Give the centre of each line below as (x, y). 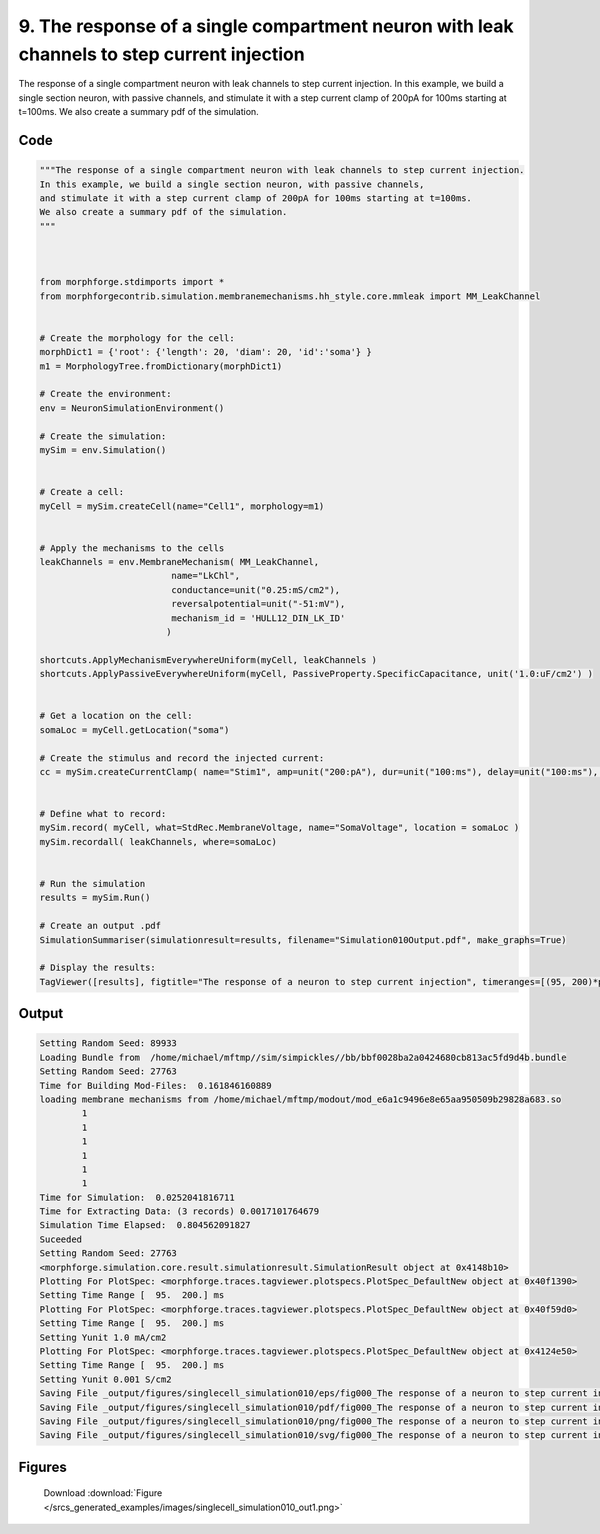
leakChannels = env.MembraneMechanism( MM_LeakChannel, (179, 562)
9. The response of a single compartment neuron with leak (266, 26)
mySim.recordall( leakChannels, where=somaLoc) (158, 841)
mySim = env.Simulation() (103, 449)
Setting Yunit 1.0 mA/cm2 (103, 1337)
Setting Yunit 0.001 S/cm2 (105, 1379)
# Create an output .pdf (100, 926)
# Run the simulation (92, 884)
